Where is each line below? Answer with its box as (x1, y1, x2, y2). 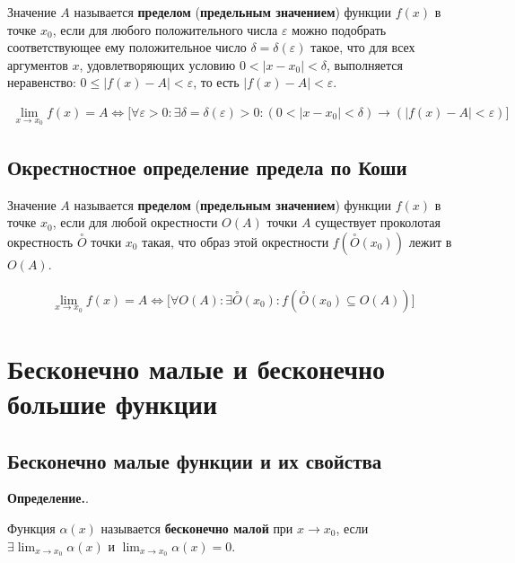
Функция (7, 519, 56, 537)
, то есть (193, 73, 240, 92)
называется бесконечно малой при (100, 519, 293, 537)
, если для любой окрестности (52, 213, 218, 232)
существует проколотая (315, 213, 441, 232)
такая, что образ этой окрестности (142, 233, 329, 251)
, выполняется (327, 55, 403, 74)
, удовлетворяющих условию (79, 55, 236, 74)
